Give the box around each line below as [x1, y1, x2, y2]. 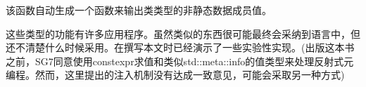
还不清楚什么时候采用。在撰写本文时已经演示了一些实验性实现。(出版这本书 [6, 40, 355, 55]
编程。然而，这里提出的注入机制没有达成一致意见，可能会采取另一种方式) [6, 67, 345, 82]
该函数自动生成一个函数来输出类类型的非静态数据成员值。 [6, 3, 272, 17]
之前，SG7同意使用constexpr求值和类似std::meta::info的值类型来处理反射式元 [6, 53, 354, 68]
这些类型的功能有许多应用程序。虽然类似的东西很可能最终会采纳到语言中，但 [6, 26, 360, 41]
